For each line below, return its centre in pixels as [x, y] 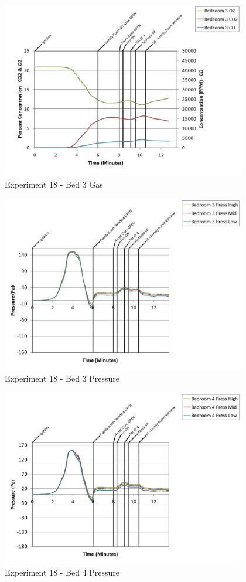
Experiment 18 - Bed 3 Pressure [62, 378]
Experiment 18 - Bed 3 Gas [54, 184]
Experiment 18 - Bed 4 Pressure [62, 572]
